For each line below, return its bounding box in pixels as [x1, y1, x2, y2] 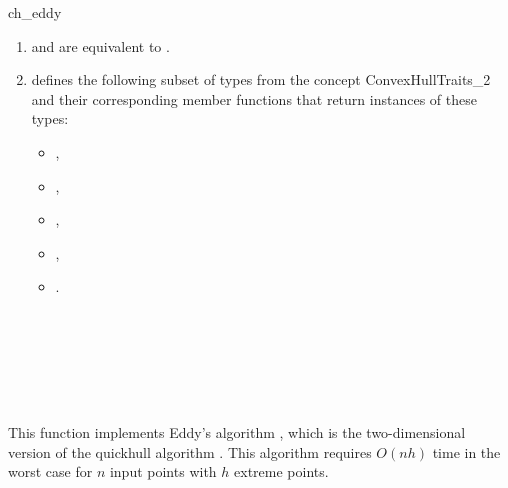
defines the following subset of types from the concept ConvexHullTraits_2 [31, 69, 491, 90]
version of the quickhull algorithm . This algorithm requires [8, 441, 372, 462]
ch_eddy [8, 2, 62, 22]
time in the [432, 441, 501, 462]
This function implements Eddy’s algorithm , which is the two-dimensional [8, 421, 466, 442]
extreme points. [234, 461, 329, 482]
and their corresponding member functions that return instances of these [31, 88, 477, 109]
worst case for [8, 461, 93, 482]
